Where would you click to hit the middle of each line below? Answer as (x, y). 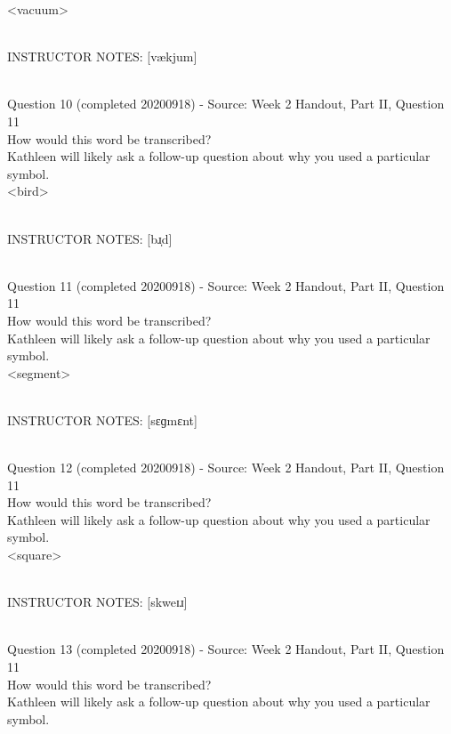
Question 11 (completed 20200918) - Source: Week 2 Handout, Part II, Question (226, 285)
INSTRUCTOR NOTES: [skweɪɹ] (97, 602)
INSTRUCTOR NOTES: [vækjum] (102, 56)
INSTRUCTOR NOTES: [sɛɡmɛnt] (102, 419)
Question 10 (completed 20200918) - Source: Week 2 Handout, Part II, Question (226, 104)
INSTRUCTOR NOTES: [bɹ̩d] (90, 238)
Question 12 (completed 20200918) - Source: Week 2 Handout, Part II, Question (226, 468)
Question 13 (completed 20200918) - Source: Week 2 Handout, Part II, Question (226, 649)
